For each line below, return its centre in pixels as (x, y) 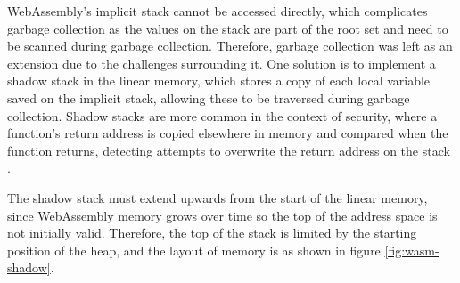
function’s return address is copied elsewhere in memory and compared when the (228, 133)
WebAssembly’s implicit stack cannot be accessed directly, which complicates (218, 11)
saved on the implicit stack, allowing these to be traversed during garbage (209, 97)
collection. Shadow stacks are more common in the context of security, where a (222, 115)
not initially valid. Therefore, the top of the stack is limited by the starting (212, 233)
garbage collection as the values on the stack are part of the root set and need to (228, 28)
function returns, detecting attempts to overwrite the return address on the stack (229, 150)
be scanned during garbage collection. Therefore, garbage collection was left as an (230, 46)
